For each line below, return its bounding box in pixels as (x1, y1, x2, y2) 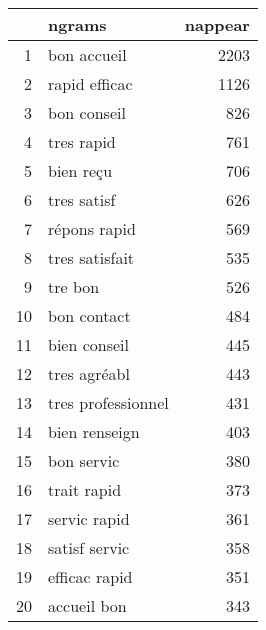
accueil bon (48, 594, 127, 617)
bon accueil (48, 43, 127, 66)
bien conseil (48, 333, 129, 356)
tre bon (48, 275, 100, 298)
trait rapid (48, 478, 122, 501)
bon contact (48, 304, 131, 327)
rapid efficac (48, 72, 133, 95)
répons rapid (48, 217, 136, 240)
